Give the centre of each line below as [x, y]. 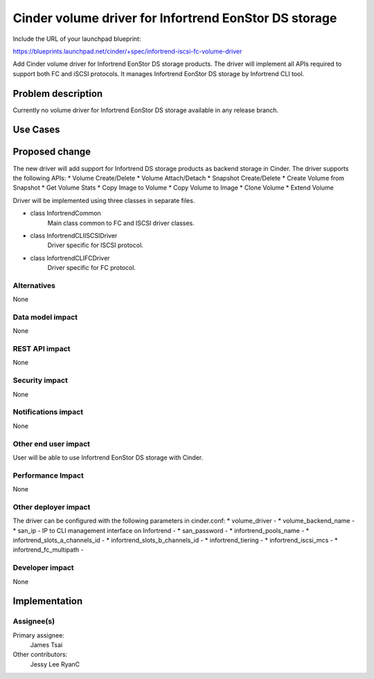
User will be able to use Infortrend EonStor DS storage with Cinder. [108, 458]
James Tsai [46, 645]
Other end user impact [51, 444]
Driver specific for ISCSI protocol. [95, 245]
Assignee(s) [34, 622]
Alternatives [34, 285]
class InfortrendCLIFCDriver [70, 258]
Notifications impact [48, 412]
